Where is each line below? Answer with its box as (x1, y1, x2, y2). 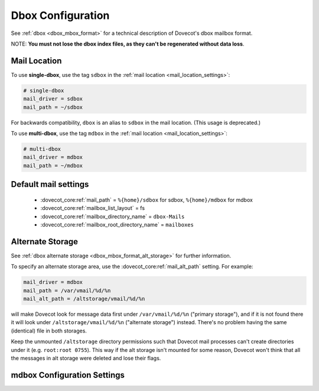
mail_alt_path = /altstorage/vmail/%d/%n (23, 295, 145, 302)
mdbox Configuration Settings (11, 370, 125, 380)
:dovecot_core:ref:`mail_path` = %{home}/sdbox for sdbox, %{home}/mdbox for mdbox (40, 196, 253, 203)
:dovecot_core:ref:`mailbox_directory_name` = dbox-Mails (40, 213, 185, 220)
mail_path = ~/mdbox (23, 162, 83, 169)
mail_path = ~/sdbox (23, 104, 83, 111)
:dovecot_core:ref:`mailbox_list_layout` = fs (40, 205, 145, 212)
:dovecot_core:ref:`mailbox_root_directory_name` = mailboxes (40, 221, 194, 228)
